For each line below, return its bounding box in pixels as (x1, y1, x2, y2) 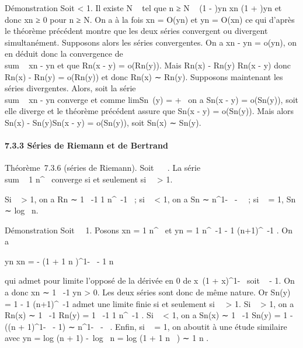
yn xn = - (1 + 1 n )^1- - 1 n (5, 254, 114, 267)
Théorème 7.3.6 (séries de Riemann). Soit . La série (5, 161, 201, 174)
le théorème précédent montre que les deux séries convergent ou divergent (5, 25, 268, 37)
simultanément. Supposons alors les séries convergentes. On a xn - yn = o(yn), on (5, 36, 297, 48)
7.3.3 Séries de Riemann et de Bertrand (5, 139, 168, 151)
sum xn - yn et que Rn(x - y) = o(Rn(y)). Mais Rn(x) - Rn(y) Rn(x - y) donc (5, 58, 291, 71)
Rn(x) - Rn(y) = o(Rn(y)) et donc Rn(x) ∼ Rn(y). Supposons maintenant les (5, 70, 283, 82)
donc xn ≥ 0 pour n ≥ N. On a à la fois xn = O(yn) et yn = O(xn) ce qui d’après (5, 13, 295, 25)
